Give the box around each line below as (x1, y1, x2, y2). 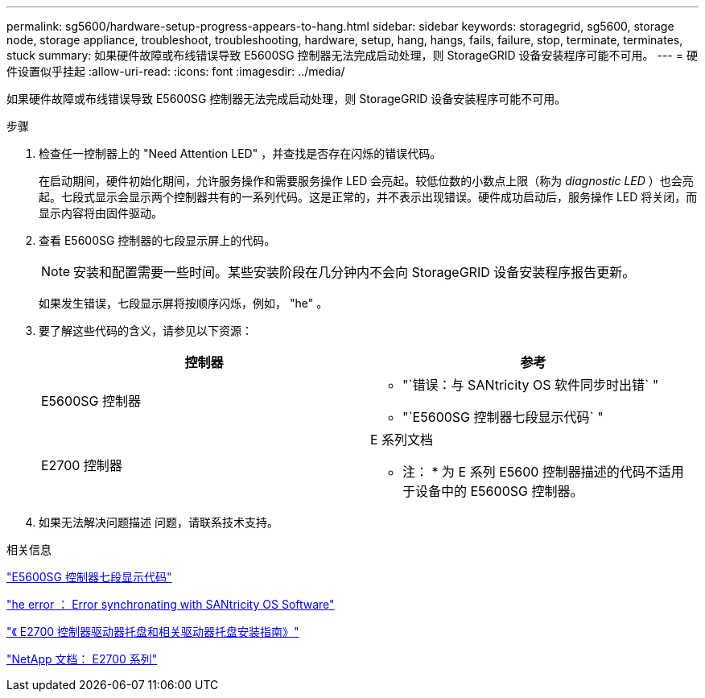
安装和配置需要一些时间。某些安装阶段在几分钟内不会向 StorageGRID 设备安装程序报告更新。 (73, 264, 636, 280)
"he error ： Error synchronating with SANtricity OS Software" (6, 597, 335, 611)
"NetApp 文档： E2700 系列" (6, 652, 158, 666)
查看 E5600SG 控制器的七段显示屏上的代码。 (39, 233, 276, 247)
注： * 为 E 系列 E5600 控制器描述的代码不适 (402, 464, 671, 480)
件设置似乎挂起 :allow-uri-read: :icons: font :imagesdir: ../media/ (6, 64, 345, 78)
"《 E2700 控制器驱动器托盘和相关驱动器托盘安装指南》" (6, 625, 299, 638)
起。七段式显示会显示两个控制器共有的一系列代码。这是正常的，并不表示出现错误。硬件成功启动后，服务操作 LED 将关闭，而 (39, 190, 698, 204)
